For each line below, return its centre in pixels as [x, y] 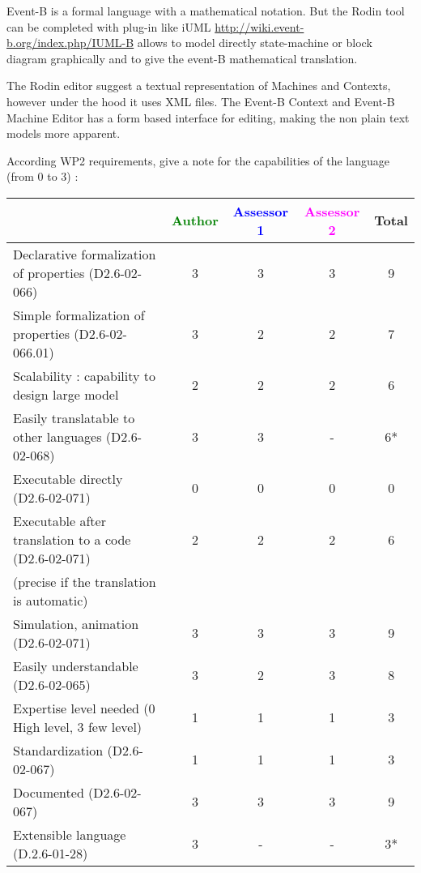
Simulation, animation [76, 623]
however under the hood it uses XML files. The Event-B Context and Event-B [201, 101]
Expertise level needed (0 [84, 708]
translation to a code [72, 539]
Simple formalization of [79, 315]
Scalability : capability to [85, 375]
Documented [49, 792]
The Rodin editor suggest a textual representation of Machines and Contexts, [199, 86]
